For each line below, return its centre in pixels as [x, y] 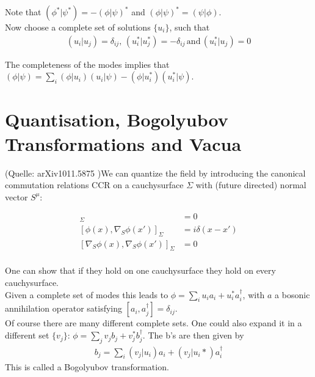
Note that [23, 12]
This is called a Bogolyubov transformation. [87, 366]
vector [16, 196]
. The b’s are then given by [193, 335]
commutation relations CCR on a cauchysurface [94, 185]
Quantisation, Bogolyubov [117, 119]
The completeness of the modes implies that [87, 64]
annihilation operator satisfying [64, 308]
